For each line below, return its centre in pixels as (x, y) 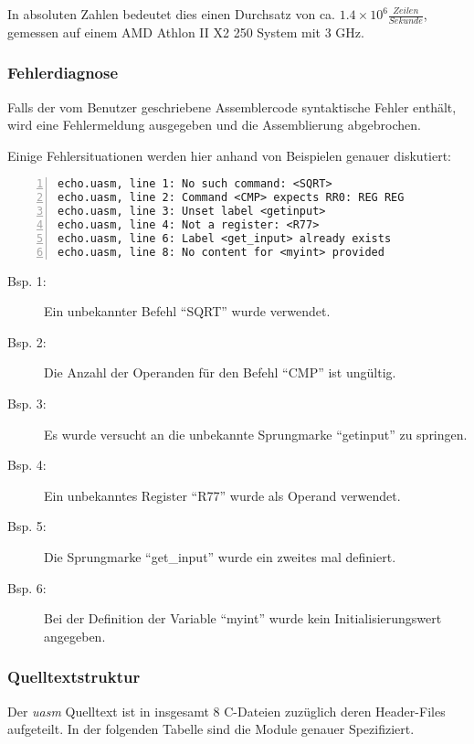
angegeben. (75, 636)
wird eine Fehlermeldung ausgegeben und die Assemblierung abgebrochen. (214, 125)
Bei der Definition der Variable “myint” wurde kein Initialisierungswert (243, 618)
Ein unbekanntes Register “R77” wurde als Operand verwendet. (222, 495)
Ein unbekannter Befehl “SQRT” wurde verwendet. (187, 311)
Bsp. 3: (27, 404)
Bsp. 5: (27, 526)
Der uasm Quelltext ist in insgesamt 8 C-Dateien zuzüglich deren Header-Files (226, 711)
